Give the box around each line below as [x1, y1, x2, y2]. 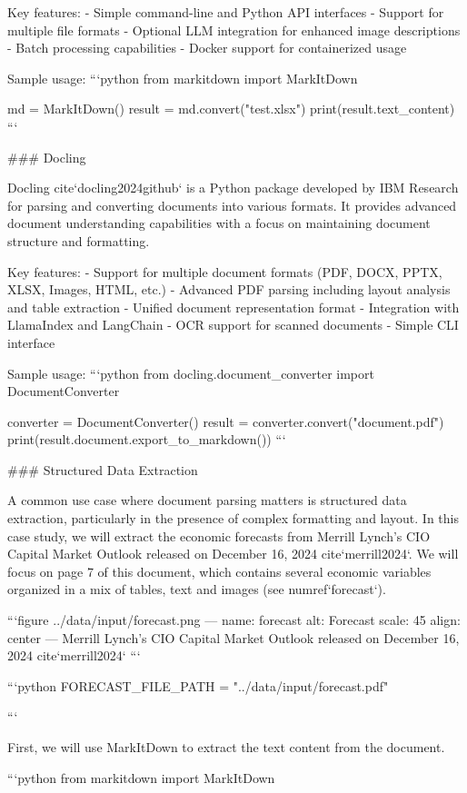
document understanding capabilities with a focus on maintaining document [7, 213, 431, 233]
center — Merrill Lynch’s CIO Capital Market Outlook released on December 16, [7, 628, 460, 647]
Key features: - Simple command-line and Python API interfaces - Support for [7, 3, 444, 21]
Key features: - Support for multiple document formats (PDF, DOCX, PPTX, [7, 262, 442, 281]
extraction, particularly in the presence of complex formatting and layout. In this [7, 509, 459, 528]
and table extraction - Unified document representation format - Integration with [7, 297, 460, 316]
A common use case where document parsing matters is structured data [7, 491, 407, 510]
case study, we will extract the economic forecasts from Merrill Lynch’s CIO [7, 526, 431, 545]
